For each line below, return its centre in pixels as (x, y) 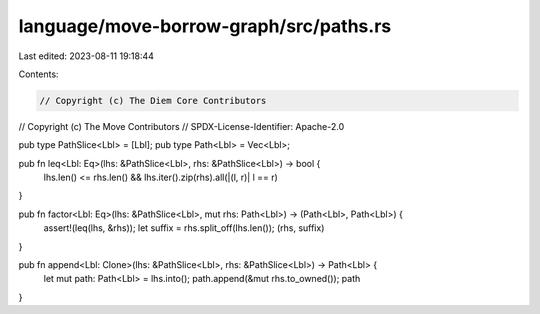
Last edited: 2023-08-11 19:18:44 (86, 56)
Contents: (38, 74)
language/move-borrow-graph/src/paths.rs (205, 26)
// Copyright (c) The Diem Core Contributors (153, 100)
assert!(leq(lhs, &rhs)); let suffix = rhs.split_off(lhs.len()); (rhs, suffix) (184, 228)
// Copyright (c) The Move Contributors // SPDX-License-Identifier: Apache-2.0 (181, 126)
